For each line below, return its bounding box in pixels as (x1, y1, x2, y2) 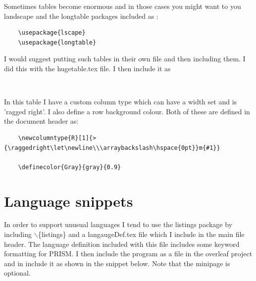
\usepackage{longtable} (18, 39, 97, 46)
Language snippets (4, 190, 133, 211)
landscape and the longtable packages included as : (4, 10, 158, 21)
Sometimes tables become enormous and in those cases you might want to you (4, 1, 241, 11)
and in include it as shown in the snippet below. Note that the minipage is (4, 258, 230, 268)
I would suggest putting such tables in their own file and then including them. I (4, 53, 246, 64)
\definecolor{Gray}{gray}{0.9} (18, 163, 121, 171)
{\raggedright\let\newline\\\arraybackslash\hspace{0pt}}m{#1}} (4, 144, 220, 151)
